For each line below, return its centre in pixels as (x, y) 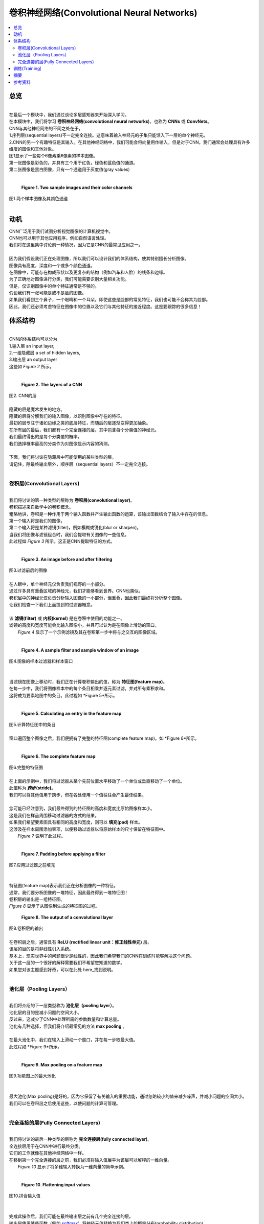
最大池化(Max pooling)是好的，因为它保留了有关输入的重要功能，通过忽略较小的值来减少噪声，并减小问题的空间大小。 (128, 1096)
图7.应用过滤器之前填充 (32, 865)
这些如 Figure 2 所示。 (31, 366)
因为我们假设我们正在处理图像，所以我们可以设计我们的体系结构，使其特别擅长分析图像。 (99, 259)
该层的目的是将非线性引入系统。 (41, 949)
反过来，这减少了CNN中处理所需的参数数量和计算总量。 (65, 1019)
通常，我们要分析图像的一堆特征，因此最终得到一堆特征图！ (69, 892)
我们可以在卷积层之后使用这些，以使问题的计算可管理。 (65, 1103)
